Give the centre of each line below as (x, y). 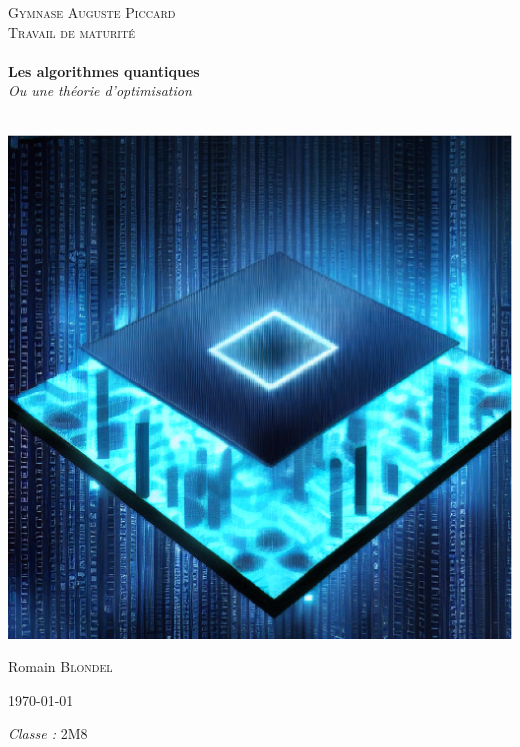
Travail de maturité (71, 31)
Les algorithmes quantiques (104, 70)
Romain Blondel (60, 666)
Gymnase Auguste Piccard (92, 12)
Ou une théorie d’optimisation (100, 90)
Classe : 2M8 (48, 733)
